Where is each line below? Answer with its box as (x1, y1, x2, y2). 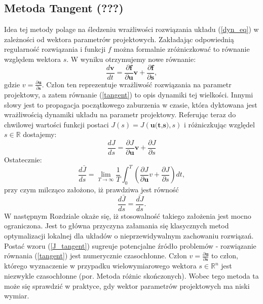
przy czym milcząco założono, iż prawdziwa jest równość (4, 184, 179, 194)
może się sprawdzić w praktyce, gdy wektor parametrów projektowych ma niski (4, 280, 250, 291)
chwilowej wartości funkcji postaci (4, 119, 109, 129)
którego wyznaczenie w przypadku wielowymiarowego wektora (4, 260, 197, 271)
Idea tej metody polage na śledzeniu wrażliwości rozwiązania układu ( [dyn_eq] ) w (4, 24, 259, 35)
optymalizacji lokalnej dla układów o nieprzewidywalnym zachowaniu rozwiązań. (4, 230, 254, 241)
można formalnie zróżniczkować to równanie (114, 44, 250, 54)
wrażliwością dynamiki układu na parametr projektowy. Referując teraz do (4, 109, 236, 120)
